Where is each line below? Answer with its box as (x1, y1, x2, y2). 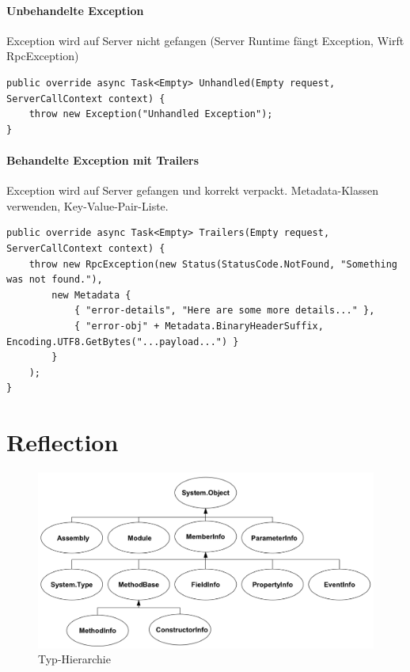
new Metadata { (51, 289, 131, 301)
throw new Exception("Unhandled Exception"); (28, 108, 273, 120)
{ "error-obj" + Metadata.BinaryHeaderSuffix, (74, 320, 324, 332)
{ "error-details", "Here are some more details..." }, (74, 305, 375, 317)
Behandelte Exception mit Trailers (6, 151, 199, 168)
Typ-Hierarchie (38, 651, 111, 667)
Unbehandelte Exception (6, 2, 144, 18)
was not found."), (6, 274, 103, 286)
